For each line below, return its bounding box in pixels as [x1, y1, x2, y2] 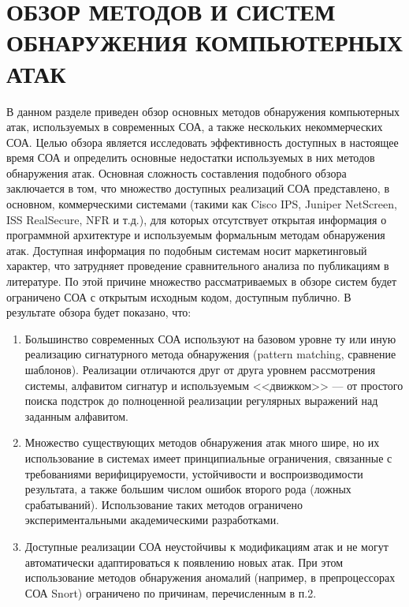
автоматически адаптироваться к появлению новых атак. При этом [24, 553, 344, 570]
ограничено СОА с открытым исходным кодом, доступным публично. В [6, 288, 351, 305]
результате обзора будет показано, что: [6, 304, 191, 320]
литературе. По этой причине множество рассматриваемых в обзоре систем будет [6, 273, 397, 290]
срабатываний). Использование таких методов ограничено [24, 496, 303, 512]
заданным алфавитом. [24, 407, 128, 424]
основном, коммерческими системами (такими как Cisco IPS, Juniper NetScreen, [6, 196, 397, 212]
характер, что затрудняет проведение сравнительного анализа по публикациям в [6, 257, 389, 274]
